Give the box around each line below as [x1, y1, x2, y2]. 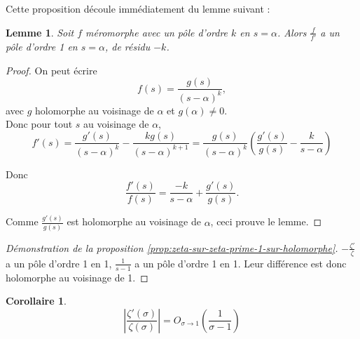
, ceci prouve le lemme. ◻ [210, 214, 322, 229]
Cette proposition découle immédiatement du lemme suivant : [6, 1, 270, 15]
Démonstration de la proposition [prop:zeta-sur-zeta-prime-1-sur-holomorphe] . [6, 240, 338, 255]
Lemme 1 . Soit [6, 25, 74, 39]
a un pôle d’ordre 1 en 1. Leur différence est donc [134, 255, 347, 270]
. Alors [277, 25, 307, 39]
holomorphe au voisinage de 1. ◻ [6, 270, 148, 284]
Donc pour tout [6, 117, 73, 131]
